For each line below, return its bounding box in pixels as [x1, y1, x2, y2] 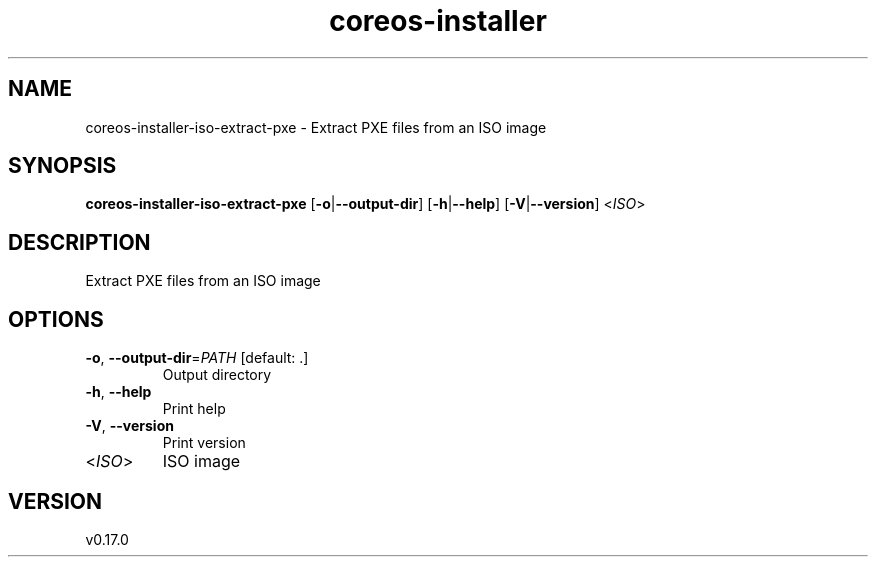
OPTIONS [8, 306, 104, 332]
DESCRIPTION [8, 229, 151, 255]
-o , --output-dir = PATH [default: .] [85, 349, 309, 367]
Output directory [162, 366, 272, 384]
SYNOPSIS [8, 153, 117, 179]
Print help [162, 400, 226, 418]
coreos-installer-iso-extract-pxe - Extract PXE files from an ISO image [85, 118, 547, 136]
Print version [162, 434, 246, 452]
